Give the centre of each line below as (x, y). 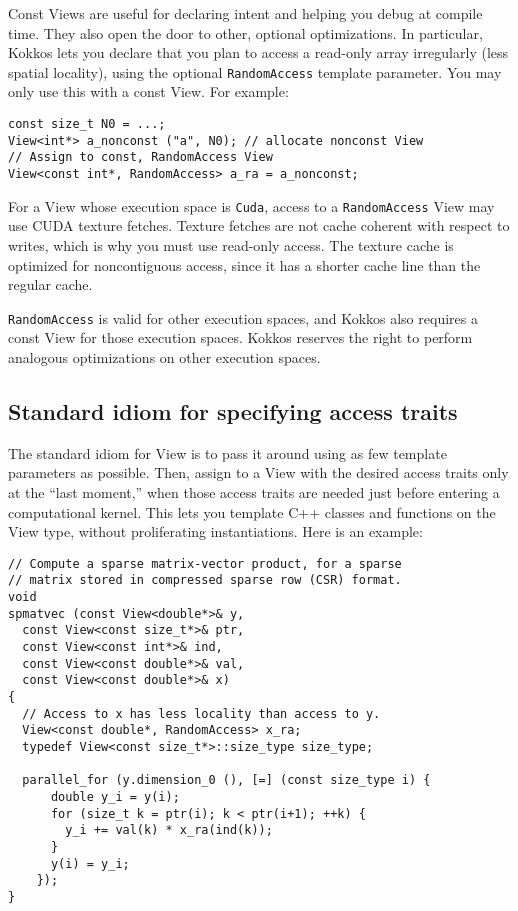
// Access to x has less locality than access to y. (201, 713)
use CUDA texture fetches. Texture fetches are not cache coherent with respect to (259, 225)
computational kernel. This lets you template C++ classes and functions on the (252, 511)
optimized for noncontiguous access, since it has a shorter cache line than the (244, 264)
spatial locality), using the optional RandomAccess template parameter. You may (255, 71)
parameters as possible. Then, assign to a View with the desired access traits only (258, 472)
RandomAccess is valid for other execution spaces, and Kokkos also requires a (243, 317)
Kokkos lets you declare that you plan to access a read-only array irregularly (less (258, 52)
